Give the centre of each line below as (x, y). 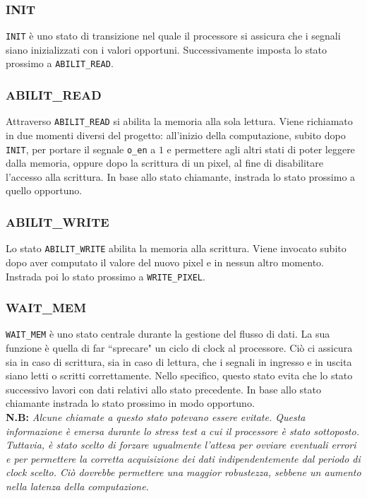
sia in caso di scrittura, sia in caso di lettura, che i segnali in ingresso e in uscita (179, 361)
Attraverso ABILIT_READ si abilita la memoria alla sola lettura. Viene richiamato (179, 121)
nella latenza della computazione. (77, 486)
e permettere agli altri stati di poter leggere (261, 149)
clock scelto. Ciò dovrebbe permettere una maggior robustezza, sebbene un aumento (183, 472)
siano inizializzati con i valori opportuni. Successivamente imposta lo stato (167, 49)
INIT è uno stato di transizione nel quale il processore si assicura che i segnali (173, 36)
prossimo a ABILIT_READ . (60, 63)
